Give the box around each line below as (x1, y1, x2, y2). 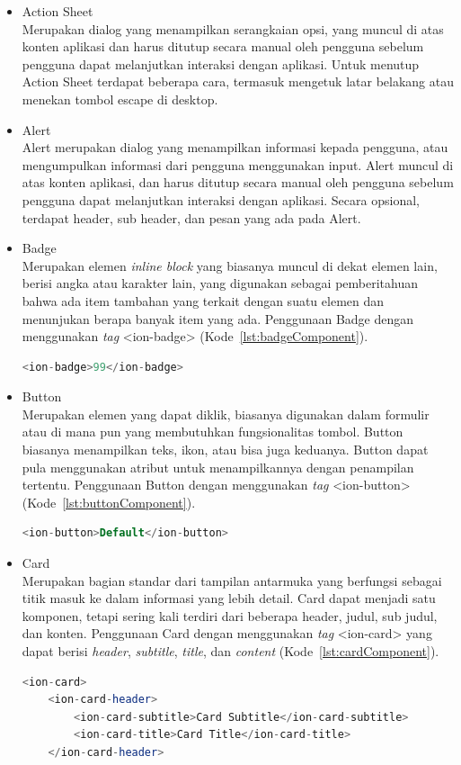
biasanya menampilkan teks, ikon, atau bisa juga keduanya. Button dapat (22, 440, 429, 459)
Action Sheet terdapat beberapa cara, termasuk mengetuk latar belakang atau (22, 72, 454, 91)
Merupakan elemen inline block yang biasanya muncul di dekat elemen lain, (22, 256, 438, 274)
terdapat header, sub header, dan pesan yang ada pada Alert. (22, 208, 361, 227)
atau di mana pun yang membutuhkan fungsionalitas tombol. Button (22, 422, 403, 441)
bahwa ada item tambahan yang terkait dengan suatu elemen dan (22, 291, 385, 310)
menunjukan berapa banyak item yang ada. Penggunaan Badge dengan (22, 309, 414, 328)
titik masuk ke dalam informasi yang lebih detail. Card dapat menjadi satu (22, 589, 436, 607)
